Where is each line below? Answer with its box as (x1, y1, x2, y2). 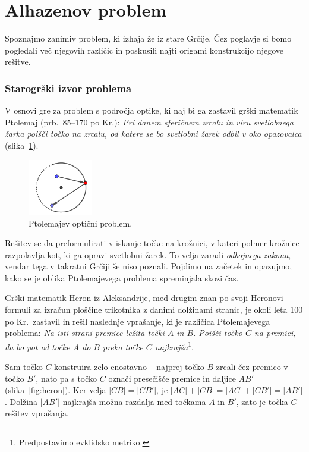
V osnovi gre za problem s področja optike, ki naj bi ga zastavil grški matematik (5, 104, 298, 117)
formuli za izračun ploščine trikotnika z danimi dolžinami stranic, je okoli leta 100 (5, 303, 303, 316)
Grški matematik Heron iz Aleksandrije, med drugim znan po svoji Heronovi (5, 291, 283, 304)
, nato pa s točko (36, 372, 97, 384)
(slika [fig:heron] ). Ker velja (5, 384, 106, 396)
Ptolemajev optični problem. (29, 216, 133, 229)
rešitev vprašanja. (5, 407, 69, 419)
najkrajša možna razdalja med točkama (62, 395, 206, 407)
